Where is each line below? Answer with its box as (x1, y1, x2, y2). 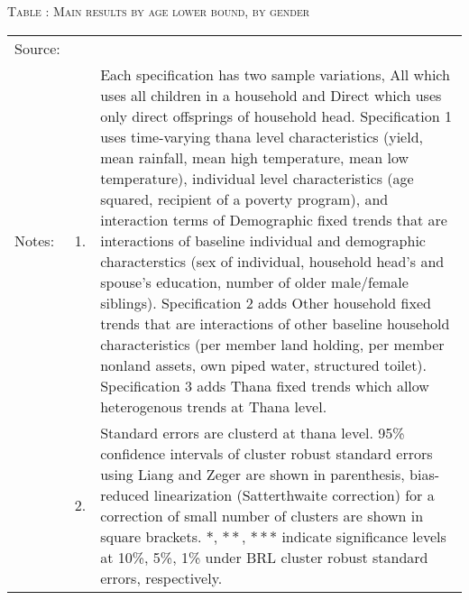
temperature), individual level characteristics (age (100, 167, 414, 189)
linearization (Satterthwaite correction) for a (153, 484, 435, 505)
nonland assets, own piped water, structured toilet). (100, 354, 428, 375)
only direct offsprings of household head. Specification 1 (100, 105, 452, 126)
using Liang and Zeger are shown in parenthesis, (100, 463, 405, 485)
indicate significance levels (281, 525, 446, 547)
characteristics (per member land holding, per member (100, 333, 445, 355)
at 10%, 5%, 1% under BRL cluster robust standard (100, 546, 428, 568)
